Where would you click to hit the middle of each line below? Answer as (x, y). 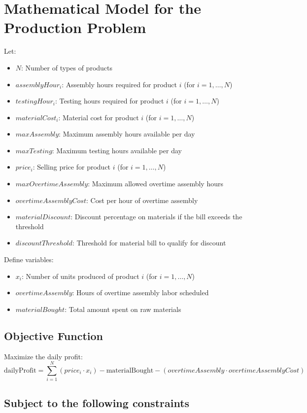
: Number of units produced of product (80, 276)
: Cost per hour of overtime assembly (142, 200)
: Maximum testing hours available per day (117, 150)
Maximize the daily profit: (43, 356)
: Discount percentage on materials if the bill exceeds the (156, 217)
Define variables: (29, 259)
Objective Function (54, 335)
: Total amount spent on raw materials (123, 309)
